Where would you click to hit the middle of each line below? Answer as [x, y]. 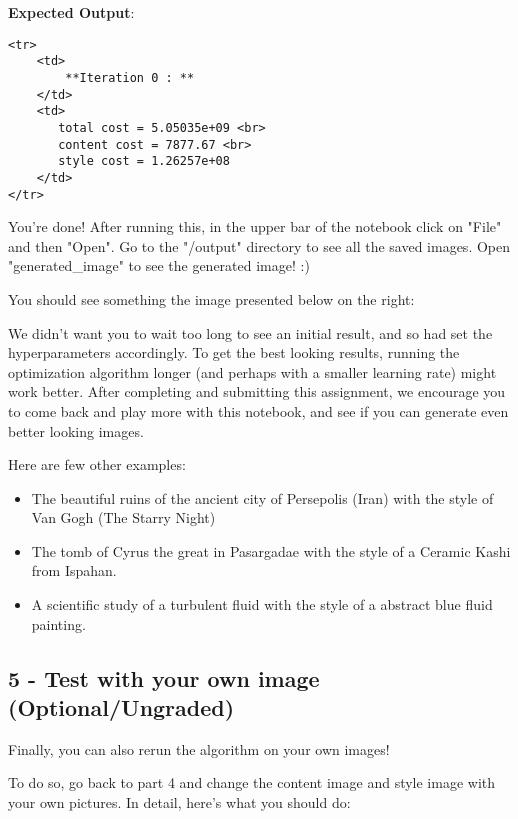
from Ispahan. [74, 570]
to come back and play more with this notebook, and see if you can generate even [258, 410]
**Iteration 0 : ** [130, 77]
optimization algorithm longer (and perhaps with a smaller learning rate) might [252, 371]
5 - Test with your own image [164, 677]
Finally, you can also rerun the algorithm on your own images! [199, 748]
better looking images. [76, 430]
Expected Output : [71, 12]
